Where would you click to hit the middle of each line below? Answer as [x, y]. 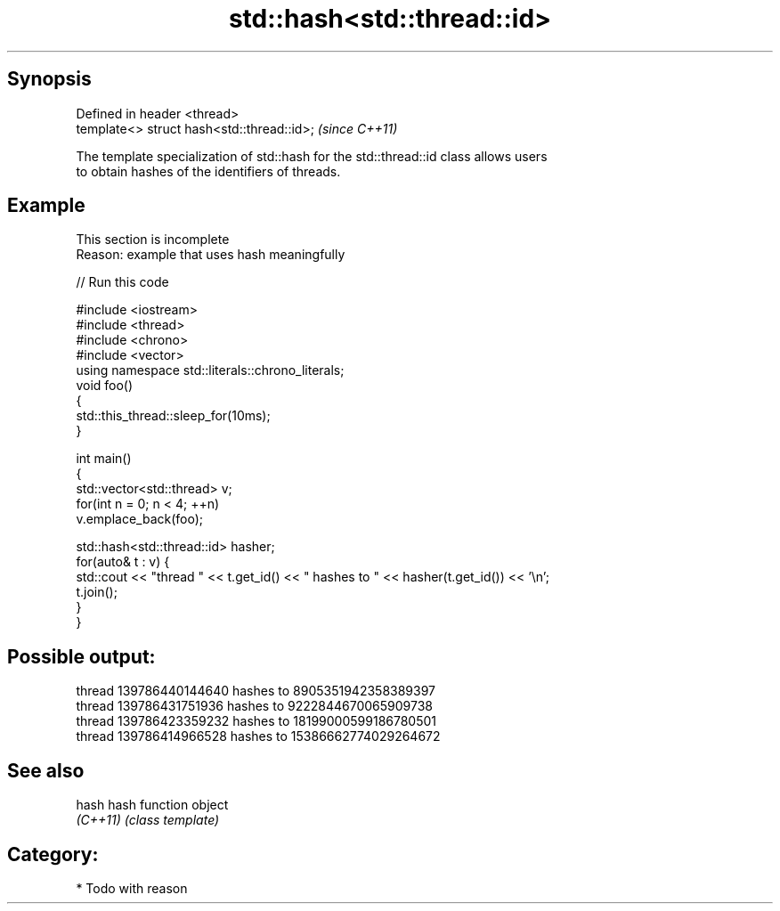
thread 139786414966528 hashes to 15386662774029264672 [258, 736]
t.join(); [97, 592]
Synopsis [49, 79]
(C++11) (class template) [148, 820]
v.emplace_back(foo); [140, 519]
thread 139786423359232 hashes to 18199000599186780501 [256, 721]
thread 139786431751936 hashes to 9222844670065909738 [254, 706]
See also [46, 770]
